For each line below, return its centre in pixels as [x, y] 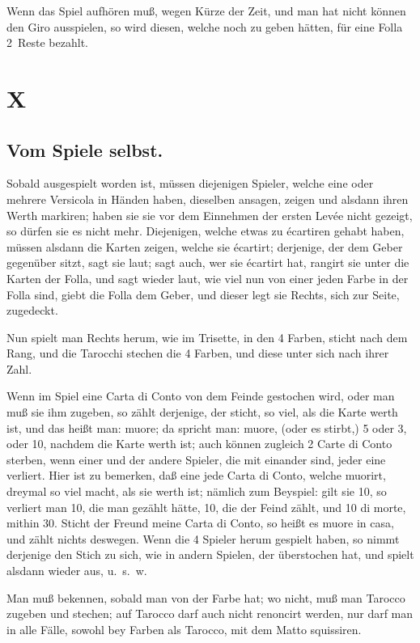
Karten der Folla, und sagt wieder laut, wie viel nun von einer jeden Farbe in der [208, 278]
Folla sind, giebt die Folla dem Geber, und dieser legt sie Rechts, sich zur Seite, [203, 294]
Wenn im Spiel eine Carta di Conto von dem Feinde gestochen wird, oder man [201, 396]
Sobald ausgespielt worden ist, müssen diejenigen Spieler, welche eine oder [190, 183]
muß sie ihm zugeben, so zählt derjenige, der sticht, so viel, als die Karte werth [202, 412]
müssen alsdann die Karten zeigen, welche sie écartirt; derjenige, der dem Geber [205, 246]
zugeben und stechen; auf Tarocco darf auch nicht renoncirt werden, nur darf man [210, 613]
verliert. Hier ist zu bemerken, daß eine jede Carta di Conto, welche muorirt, [196, 475]
